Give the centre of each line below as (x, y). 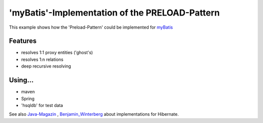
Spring (28, 98)
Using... (21, 80)
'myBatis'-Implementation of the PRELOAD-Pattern (114, 13)
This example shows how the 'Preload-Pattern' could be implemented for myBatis (91, 27)
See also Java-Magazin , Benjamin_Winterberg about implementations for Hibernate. (94, 114)
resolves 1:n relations (42, 59)
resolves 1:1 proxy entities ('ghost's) (57, 53)
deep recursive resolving (46, 66)
